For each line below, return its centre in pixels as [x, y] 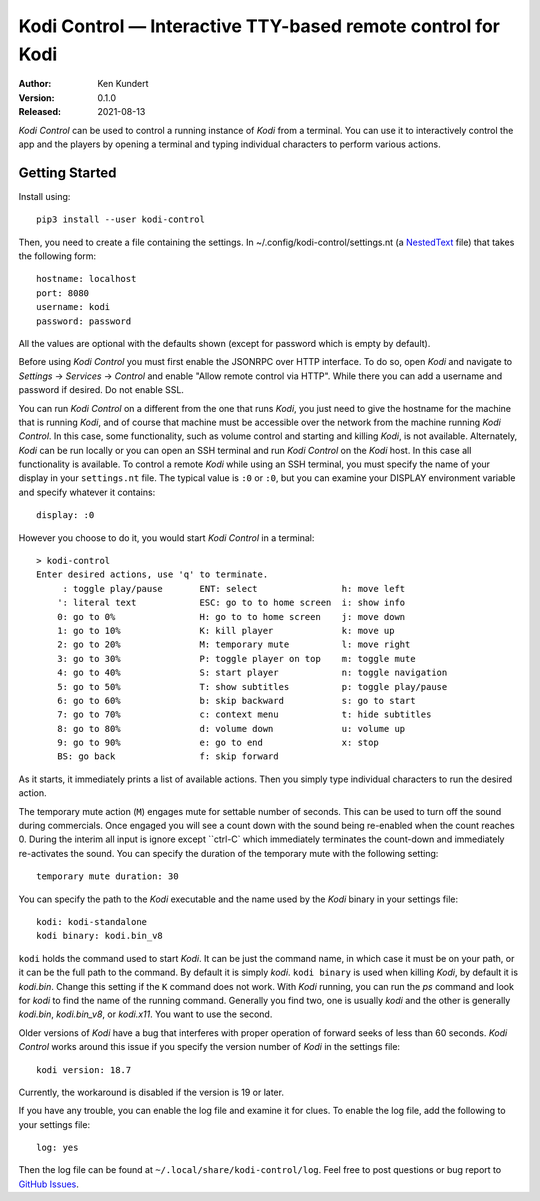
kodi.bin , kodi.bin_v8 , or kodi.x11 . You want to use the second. [145, 1014]
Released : [40, 112]
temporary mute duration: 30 [107, 876]
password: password [84, 321]
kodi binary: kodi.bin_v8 [100, 936]
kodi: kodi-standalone [92, 921]
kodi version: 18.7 [84, 1069]
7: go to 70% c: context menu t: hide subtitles [244, 714]
